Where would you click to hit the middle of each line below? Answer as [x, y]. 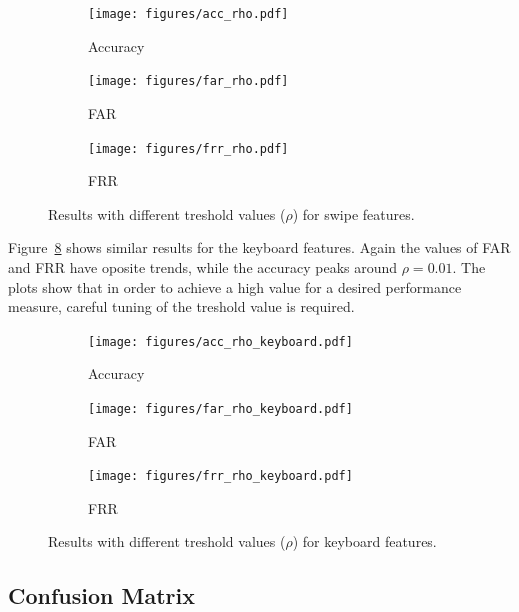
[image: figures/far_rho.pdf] [188, 81]
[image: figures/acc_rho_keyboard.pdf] [220, 341]
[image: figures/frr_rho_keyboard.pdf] [220, 476]
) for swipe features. [353, 213]
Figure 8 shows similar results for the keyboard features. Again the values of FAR [259, 247]
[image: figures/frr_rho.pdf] [188, 148]
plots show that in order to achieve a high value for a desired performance [235, 286]
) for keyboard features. [364, 541]
